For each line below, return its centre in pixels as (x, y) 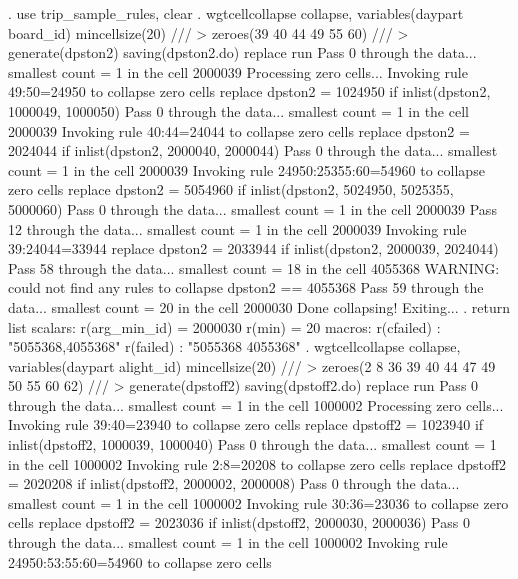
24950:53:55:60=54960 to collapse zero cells (140, 561)
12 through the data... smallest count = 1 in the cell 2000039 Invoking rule (237, 228)
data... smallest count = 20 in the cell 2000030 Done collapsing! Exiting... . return (259, 306)
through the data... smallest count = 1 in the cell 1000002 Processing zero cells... (256, 404)
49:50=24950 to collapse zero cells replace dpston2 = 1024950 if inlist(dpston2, (249, 91)
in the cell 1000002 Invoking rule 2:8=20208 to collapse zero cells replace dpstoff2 (257, 463)
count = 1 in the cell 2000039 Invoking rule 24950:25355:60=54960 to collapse (246, 169)
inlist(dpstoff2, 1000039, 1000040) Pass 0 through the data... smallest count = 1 (252, 444)
